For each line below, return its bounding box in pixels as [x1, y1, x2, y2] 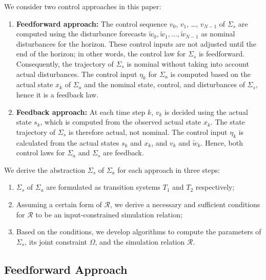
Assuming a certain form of [16, 198, 102, 209]
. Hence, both [200, 137, 243, 148]
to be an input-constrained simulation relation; [35, 209, 182, 219]
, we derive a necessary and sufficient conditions [110, 198, 260, 209]
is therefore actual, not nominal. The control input [68, 126, 228, 137]
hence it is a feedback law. [16, 89, 99, 99]
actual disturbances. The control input [16, 68, 137, 79]
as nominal [201, 28, 235, 39]
